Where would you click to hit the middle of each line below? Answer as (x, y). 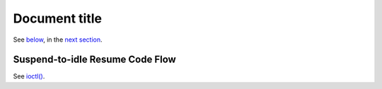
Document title (58, 18)
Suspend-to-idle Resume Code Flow (94, 60)
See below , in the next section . (58, 40)
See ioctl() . (29, 76)
